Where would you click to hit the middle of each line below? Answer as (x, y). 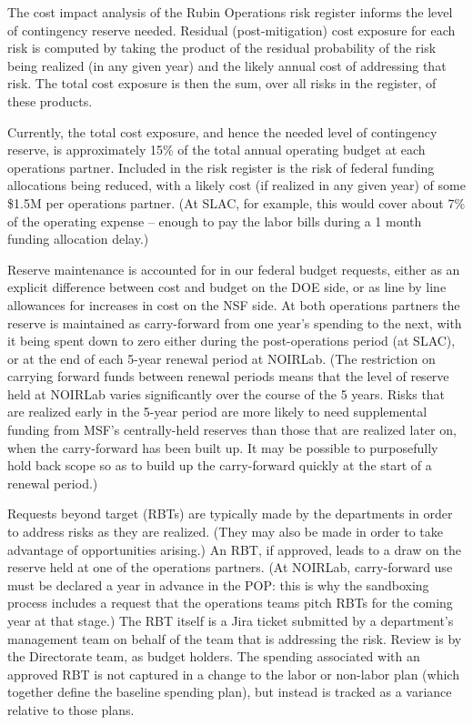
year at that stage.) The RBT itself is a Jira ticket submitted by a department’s (231, 620)
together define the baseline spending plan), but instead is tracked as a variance (230, 692)
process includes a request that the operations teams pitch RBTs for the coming (230, 603)
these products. (50, 101)
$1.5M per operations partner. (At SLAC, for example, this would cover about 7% (236, 202)
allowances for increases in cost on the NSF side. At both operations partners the (234, 304)
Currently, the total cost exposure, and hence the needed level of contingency (222, 131)
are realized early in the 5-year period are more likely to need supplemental (217, 412)
